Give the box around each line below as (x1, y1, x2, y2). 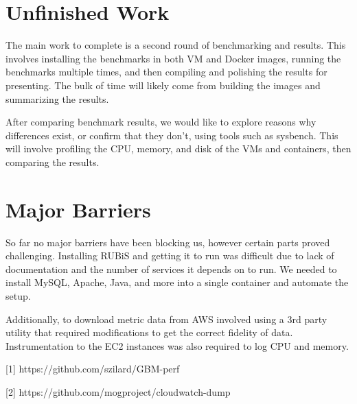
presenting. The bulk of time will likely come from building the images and (5, 78, 321, 92)
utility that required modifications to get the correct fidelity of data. (5, 325, 293, 340)
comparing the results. (5, 154, 100, 169)
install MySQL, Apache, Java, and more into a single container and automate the (5, 275, 349, 289)
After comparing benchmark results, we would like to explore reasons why (5, 115, 316, 129)
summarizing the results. (5, 91, 109, 106)
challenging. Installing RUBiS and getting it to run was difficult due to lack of (5, 248, 334, 263)
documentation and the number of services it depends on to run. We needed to (5, 261, 337, 276)
